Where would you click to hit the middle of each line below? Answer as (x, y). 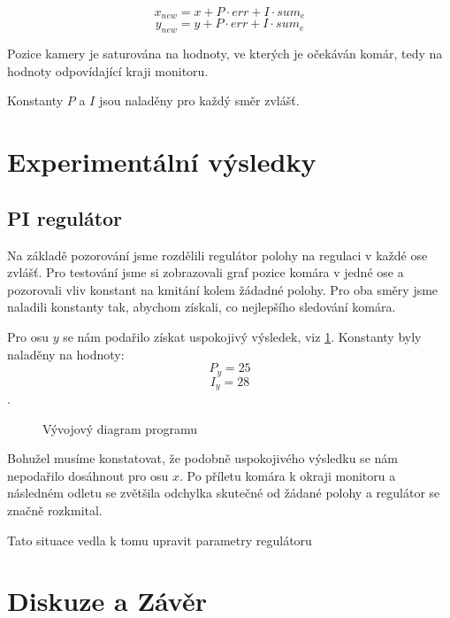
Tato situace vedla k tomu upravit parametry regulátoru (160, 540)
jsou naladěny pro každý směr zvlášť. (199, 100)
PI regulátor (65, 217)
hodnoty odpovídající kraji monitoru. (108, 70)
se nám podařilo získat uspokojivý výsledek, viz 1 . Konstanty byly (242, 336)
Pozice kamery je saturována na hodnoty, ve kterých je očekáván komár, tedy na (225, 54)
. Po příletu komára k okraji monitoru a (287, 475)
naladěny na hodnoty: (66, 354)
